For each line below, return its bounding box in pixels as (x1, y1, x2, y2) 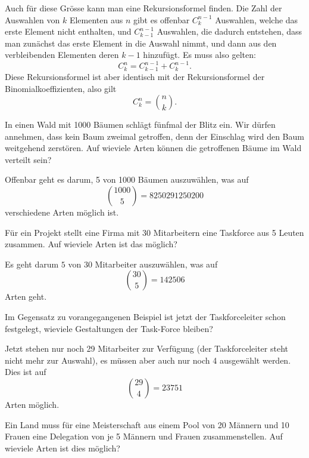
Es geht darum (5, 257, 59, 270)
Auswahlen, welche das (215, 13, 298, 26)
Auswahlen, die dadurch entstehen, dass (157, 25, 302, 38)
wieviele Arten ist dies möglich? (5, 441, 120, 454)
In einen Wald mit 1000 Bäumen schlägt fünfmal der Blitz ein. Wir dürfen (5, 118, 276, 131)
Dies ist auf (5, 365, 46, 378)
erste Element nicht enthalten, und (5, 25, 132, 38)
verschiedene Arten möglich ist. (5, 206, 119, 219)
